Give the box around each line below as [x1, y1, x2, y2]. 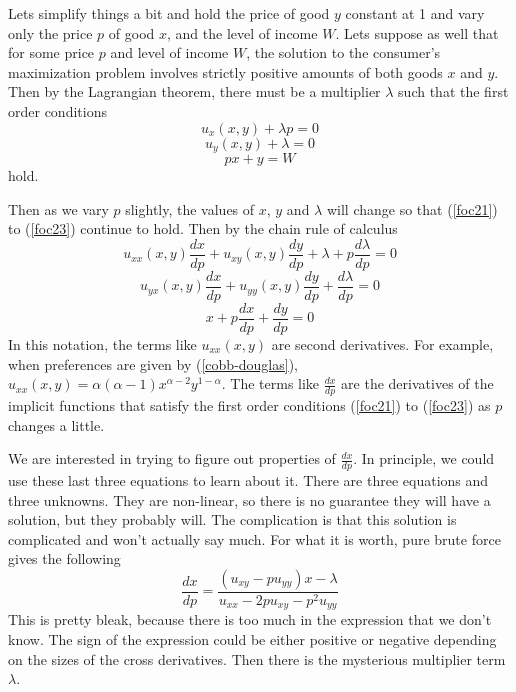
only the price [8, 22, 93, 43]
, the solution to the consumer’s [246, 42, 441, 63]
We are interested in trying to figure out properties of [8, 448, 336, 469]
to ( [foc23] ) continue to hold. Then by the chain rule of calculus [8, 218, 398, 239]
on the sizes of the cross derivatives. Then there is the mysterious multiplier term [8, 648, 506, 669]
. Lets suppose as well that [335, 22, 499, 43]
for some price [8, 42, 95, 63]
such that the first [398, 81, 509, 102]
